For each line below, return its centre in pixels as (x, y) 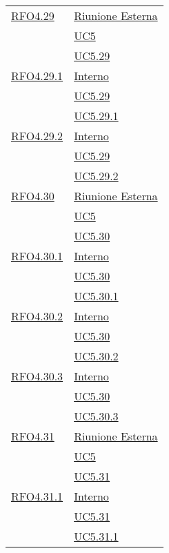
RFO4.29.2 (37, 136)
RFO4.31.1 (37, 496)
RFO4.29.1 (37, 76)
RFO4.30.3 (37, 376)
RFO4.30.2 (37, 316)
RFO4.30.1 (37, 256)
